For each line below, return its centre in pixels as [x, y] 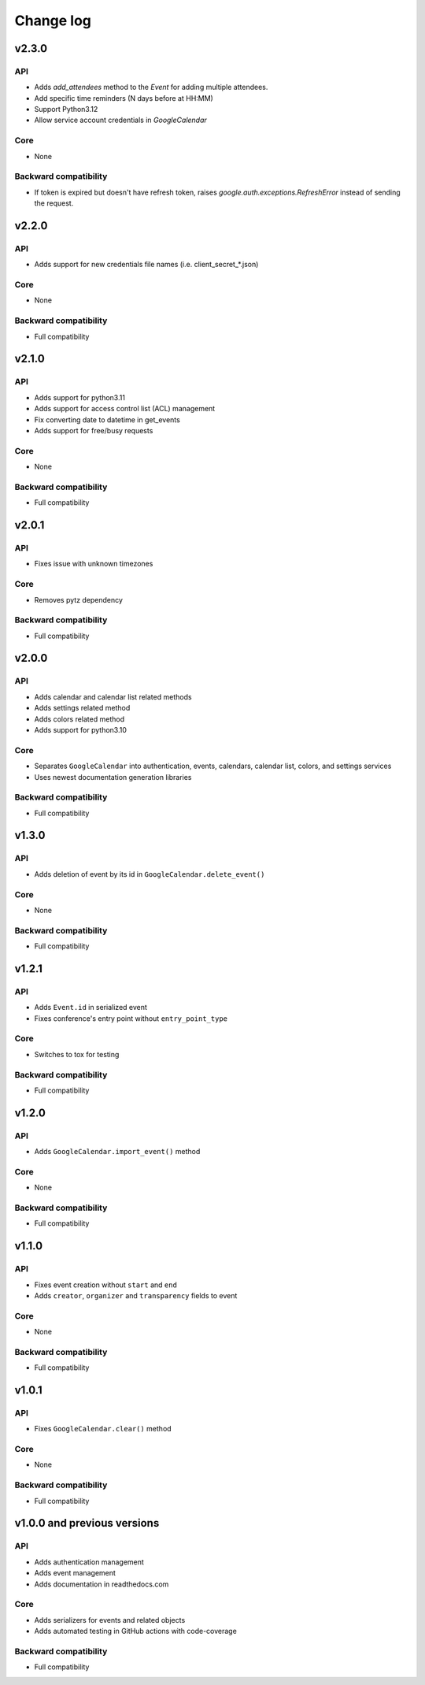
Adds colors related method [79, 719]
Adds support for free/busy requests [94, 430]
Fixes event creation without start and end [105, 1285]
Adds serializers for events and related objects [110, 1620]
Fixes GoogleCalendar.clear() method [103, 1429]
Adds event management [75, 1573]
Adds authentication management [89, 1562]
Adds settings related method [82, 708]
